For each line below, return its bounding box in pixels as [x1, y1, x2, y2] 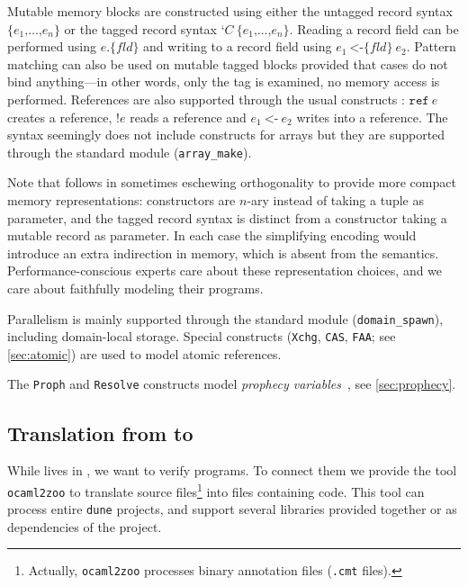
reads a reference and [130, 107, 247, 126]
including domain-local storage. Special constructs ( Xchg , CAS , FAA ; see [7, 327, 396, 346]
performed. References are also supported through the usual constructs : [7, 89, 405, 108]
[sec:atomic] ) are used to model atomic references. [7, 344, 282, 363]
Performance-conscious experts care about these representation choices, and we [7, 261, 443, 280]
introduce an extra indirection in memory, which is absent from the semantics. [7, 243, 439, 262]
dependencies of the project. [7, 517, 162, 536]
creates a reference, [7, 107, 112, 126]
